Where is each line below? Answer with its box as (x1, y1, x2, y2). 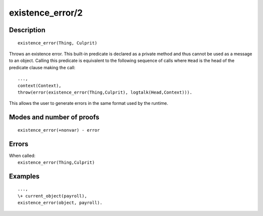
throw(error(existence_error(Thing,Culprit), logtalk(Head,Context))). (18, 89, 192, 95)
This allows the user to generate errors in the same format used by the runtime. (9, 100, 169, 106)
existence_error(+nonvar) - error (18, 127, 100, 133)
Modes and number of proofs (9, 113, 99, 121)
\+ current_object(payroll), (18, 193, 87, 198)
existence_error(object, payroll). (18, 200, 103, 206)
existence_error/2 (9, 7, 83, 18)
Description (9, 26, 46, 34)
